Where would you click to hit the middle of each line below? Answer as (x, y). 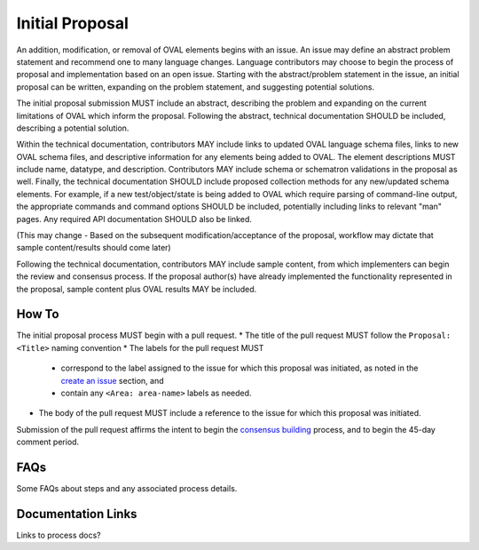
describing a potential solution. (73, 128)
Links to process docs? (59, 535)
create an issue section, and (112, 380)
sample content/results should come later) (94, 248)
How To (38, 314)
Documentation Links (77, 514)
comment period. (48, 442)
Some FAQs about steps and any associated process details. (127, 489)
